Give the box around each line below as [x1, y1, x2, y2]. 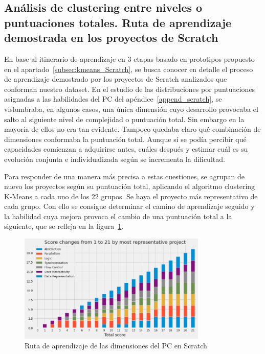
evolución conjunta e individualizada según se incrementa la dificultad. [4, 153, 225, 164]
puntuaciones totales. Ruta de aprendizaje [4, 14, 232, 30]
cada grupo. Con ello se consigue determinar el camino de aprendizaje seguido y [4, 201, 255, 211]
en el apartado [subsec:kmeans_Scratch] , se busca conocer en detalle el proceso [4, 63, 253, 74]
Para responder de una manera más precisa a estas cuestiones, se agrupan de [4, 171, 245, 181]
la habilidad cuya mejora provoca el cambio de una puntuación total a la [4, 210, 232, 221]
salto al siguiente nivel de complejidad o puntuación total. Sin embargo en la [4, 113, 245, 124]
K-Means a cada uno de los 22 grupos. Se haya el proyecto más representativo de [4, 191, 258, 201]
